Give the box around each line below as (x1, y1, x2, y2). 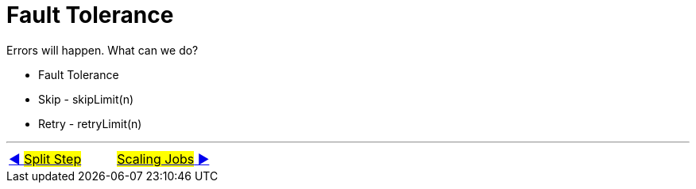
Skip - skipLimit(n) (38, 92, 134, 106)
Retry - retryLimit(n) (38, 116, 142, 130)
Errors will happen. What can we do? (6, 43, 199, 57)
